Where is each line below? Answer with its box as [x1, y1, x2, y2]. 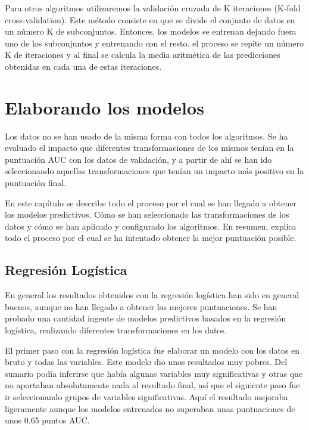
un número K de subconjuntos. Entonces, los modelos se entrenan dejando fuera [5, 25, 296, 38]
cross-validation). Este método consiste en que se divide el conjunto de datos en [5, 13, 295, 26]
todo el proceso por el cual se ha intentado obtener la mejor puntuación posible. [5, 231, 296, 244]
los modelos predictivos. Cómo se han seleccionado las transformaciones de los [5, 208, 289, 221]
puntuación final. [5, 177, 67, 189]
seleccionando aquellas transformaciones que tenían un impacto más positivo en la [5, 165, 304, 177]
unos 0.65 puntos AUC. [5, 414, 90, 426]
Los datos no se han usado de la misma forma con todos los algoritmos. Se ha [5, 129, 288, 142]
